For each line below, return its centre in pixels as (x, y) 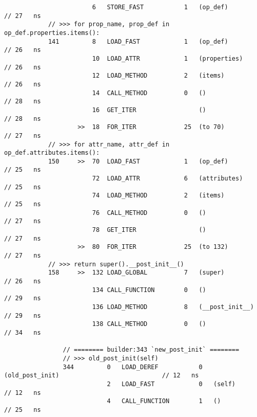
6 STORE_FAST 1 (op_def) (160, 7)
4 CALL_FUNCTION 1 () (164, 401)
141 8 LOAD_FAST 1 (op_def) (138, 41)
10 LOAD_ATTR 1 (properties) (167, 58)
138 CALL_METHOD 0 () (149, 324)
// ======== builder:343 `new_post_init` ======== (151, 350)
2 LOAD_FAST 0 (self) (171, 384)
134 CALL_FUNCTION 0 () (149, 290)
